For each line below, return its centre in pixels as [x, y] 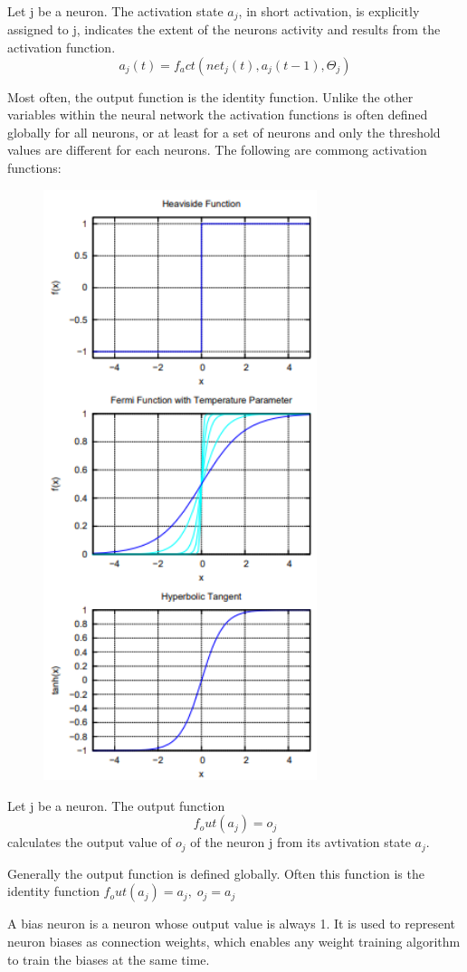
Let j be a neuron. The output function [116, 805]
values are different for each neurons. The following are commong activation [217, 150]
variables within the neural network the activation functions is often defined [218, 114]
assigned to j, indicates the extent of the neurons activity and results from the [224, 29]
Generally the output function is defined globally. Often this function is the [216, 873]
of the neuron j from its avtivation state [300, 842]
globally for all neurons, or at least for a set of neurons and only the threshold [224, 132]
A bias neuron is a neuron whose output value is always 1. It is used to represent [232, 924]
